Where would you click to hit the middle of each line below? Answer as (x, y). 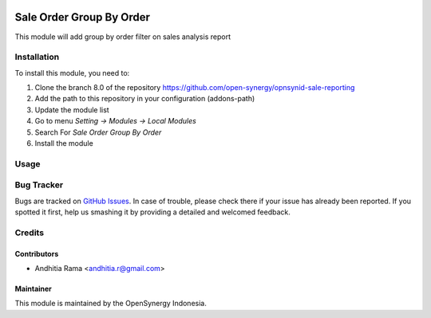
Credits (29, 233)
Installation (37, 57)
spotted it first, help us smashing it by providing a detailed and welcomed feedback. (152, 212)
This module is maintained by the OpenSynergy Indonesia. (111, 304)
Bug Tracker (39, 185)
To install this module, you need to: (72, 73)
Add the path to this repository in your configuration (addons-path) (145, 99)
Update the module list (72, 110)
